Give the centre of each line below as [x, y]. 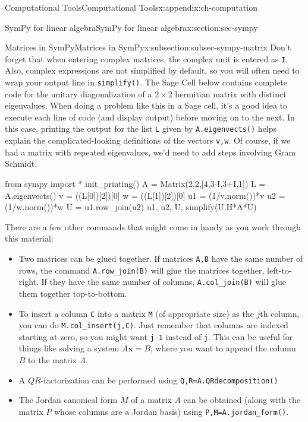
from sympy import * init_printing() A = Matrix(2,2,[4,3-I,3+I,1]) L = [135, 183]
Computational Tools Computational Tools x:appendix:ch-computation [131, 7]
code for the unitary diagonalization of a [78, 93]
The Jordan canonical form [68, 400]
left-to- [279, 270]
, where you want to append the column [223, 348]
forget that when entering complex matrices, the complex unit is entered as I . [147, 58]
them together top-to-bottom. [73, 293]
